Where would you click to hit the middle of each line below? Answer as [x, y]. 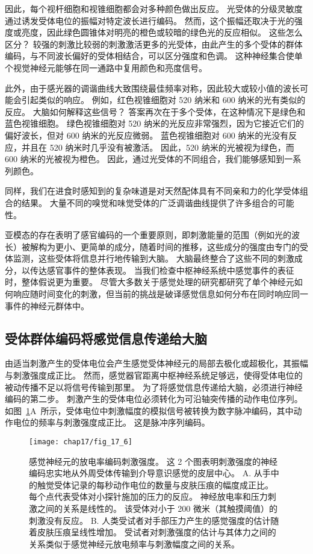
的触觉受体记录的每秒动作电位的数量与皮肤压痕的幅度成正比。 [151, 484]
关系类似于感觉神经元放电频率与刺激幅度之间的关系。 [134, 543]
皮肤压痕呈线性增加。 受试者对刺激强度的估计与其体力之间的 [156, 532]
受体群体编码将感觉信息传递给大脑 [106, 338]
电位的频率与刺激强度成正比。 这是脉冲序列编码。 [111, 422]
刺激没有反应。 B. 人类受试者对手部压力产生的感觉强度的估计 [150, 520]
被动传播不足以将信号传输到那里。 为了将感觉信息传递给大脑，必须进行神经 [154, 387]
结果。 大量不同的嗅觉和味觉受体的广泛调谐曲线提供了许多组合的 [149, 202]
